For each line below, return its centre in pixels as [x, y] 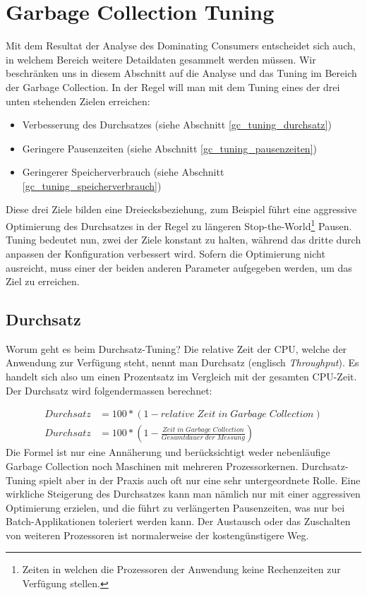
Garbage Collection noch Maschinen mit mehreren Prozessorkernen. [152, 465]
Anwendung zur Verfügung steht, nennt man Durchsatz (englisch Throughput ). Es [182, 362]
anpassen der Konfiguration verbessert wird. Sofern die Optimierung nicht [166, 253]
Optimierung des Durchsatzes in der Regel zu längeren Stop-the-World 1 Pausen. [179, 225]
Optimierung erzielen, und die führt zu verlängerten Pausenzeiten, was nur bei [175, 507]
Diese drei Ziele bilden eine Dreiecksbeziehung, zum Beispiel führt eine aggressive [181, 209]
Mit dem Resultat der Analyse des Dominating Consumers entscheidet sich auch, [181, 46]
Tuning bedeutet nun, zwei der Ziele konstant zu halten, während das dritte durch [183, 240]
